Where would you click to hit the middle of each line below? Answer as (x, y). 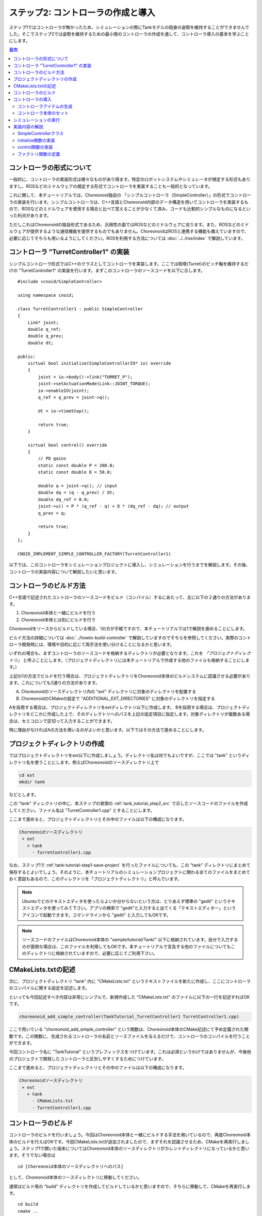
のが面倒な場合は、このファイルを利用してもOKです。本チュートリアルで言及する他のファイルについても (127, 947)
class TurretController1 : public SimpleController (80, 309)
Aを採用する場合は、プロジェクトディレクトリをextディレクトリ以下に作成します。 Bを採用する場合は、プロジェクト (125, 707)
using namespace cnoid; (46, 295)
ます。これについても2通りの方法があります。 (54, 682)
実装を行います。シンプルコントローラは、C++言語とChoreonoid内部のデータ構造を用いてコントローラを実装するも (133, 202)
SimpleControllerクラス (41, 133)
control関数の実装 (35, 147)
